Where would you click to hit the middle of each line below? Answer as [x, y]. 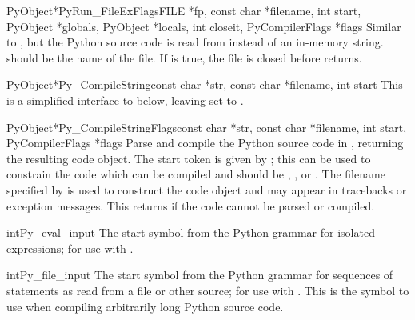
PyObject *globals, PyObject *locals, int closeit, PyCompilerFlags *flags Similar [204, 26]
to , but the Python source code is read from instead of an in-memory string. [195, 42]
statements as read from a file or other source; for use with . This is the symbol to [208, 290]
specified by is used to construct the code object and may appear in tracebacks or [207, 189]
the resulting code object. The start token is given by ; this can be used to [189, 158]
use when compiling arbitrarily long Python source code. [145, 306]
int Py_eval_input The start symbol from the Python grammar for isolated [191, 232]
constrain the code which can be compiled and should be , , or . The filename [196, 174]
